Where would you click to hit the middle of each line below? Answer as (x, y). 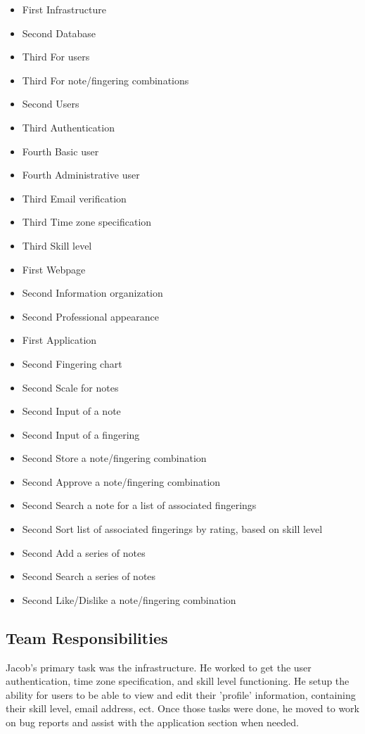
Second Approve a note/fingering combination (121, 481)
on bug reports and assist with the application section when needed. (152, 722)
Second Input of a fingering (81, 434)
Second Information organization (92, 293)
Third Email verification (74, 198)
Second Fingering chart (72, 363)
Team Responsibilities (87, 637)
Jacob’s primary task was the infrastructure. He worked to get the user (159, 667)
